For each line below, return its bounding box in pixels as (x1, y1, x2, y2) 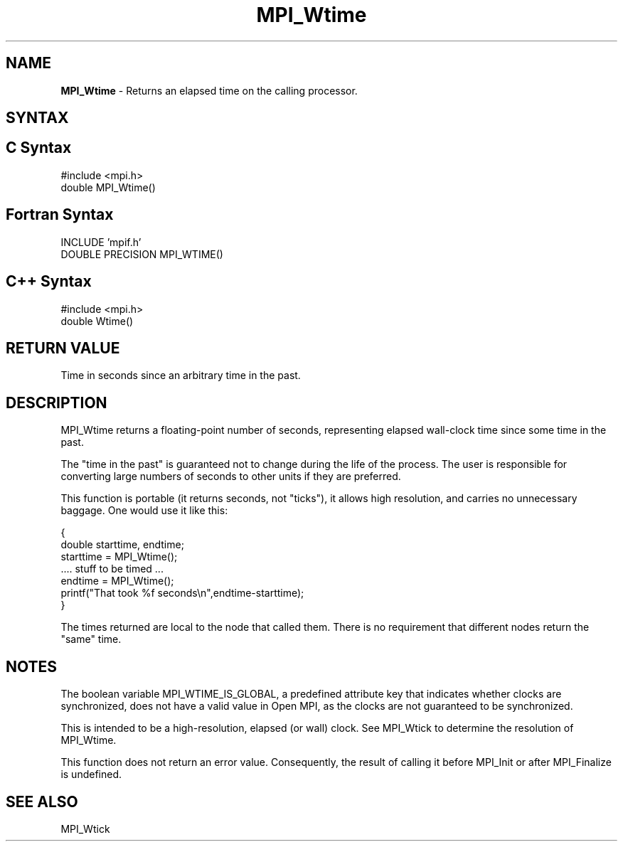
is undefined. (60, 768, 122, 781)
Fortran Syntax (6, 206, 114, 224)
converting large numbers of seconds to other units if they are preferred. (60, 470, 401, 483)
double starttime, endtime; (60, 538, 184, 551)
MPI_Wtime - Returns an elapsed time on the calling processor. (60, 84, 358, 97)
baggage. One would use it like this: (60, 504, 228, 517)
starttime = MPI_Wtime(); (60, 550, 178, 563)
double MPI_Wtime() (60, 181, 156, 193)
